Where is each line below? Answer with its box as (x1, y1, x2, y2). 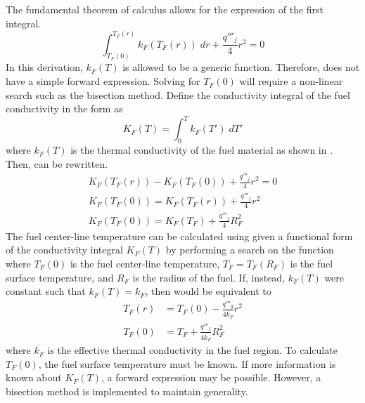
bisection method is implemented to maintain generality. (6, 383, 248, 398)
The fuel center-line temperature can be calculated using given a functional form (6, 228, 353, 243)
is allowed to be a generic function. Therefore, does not (122, 60, 360, 74)
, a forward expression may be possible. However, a (101, 370, 321, 385)
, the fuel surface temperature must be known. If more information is (38, 356, 336, 371)
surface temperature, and (6, 270, 114, 284)
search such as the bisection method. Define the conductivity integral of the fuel (6, 87, 350, 102)
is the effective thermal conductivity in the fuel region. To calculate (47, 343, 338, 357)
